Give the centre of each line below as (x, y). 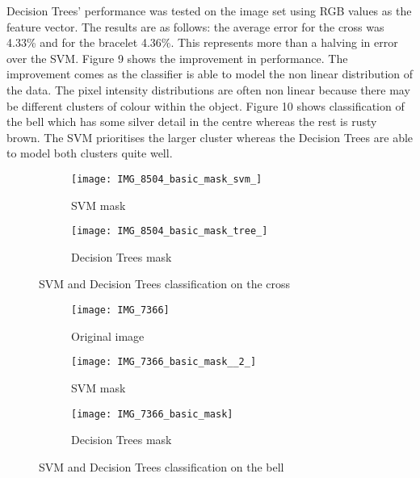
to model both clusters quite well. (90, 153)
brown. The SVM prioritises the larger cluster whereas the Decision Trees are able (210, 137)
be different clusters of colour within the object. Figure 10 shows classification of (206, 105)
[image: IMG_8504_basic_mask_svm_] (167, 179)
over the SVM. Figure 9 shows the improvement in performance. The (177, 58)
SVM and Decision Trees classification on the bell (162, 466)
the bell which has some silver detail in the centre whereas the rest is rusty (192, 122)
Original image (108, 335)
